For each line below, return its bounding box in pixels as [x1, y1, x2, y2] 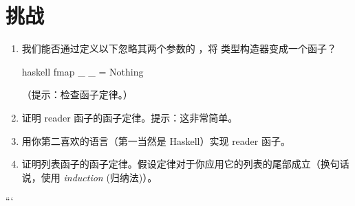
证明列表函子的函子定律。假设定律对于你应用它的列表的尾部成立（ [21, 157, 321, 171]
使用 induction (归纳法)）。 [41, 170, 158, 184]
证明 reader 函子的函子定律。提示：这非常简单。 [21, 110, 238, 124]
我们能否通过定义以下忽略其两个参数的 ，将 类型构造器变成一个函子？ [21, 41, 337, 56]
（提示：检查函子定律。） [21, 87, 133, 102]
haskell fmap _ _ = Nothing [21, 64, 144, 78]
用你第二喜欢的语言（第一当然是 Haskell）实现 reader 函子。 [21, 133, 290, 148]
